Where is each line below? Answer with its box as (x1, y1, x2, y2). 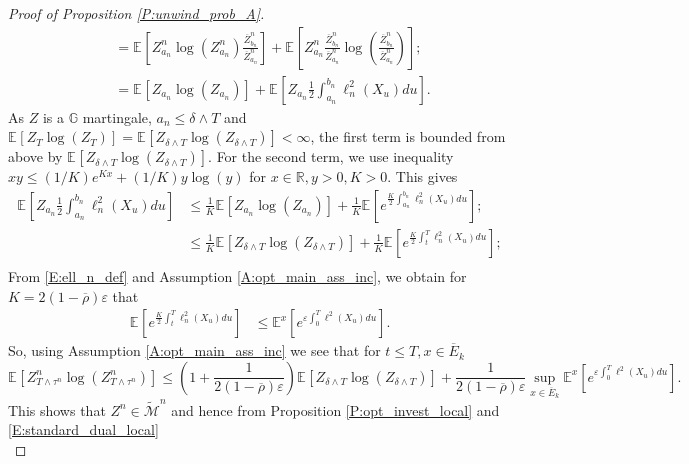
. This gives (387, 166, 458, 187)
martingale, (82, 106, 152, 127)
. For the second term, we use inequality (208, 146, 454, 167)
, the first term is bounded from (310, 126, 506, 147)
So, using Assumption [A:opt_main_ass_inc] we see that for (8, 340, 381, 361)
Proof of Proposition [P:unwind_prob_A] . (8, 3, 265, 23)
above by (8, 146, 63, 167)
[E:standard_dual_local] (8, 419, 159, 440)
